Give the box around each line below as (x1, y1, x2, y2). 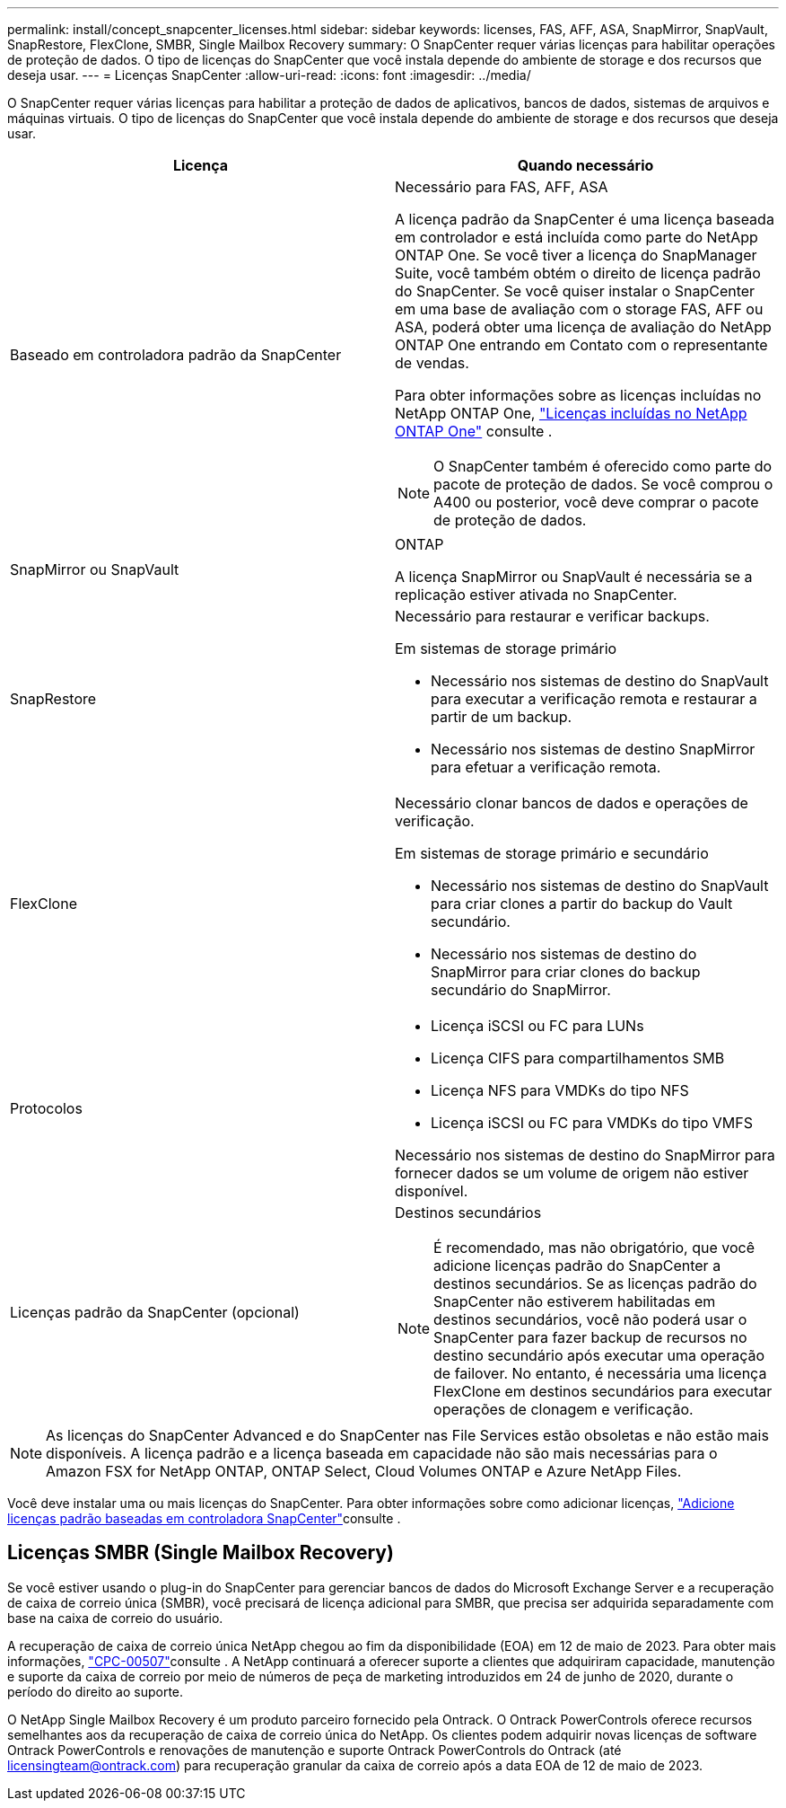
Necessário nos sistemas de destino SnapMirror (431, 740, 755, 758)
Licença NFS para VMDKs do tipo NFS (431, 1081, 689, 1099)
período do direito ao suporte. (7, 1683, 184, 1699)
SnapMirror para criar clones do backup (431, 963, 701, 981)
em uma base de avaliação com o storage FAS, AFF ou (395, 300, 764, 318)
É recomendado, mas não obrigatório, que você (433, 1239, 755, 1257)
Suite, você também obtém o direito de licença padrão (395, 264, 761, 282)
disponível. (395, 1182, 468, 1200)
